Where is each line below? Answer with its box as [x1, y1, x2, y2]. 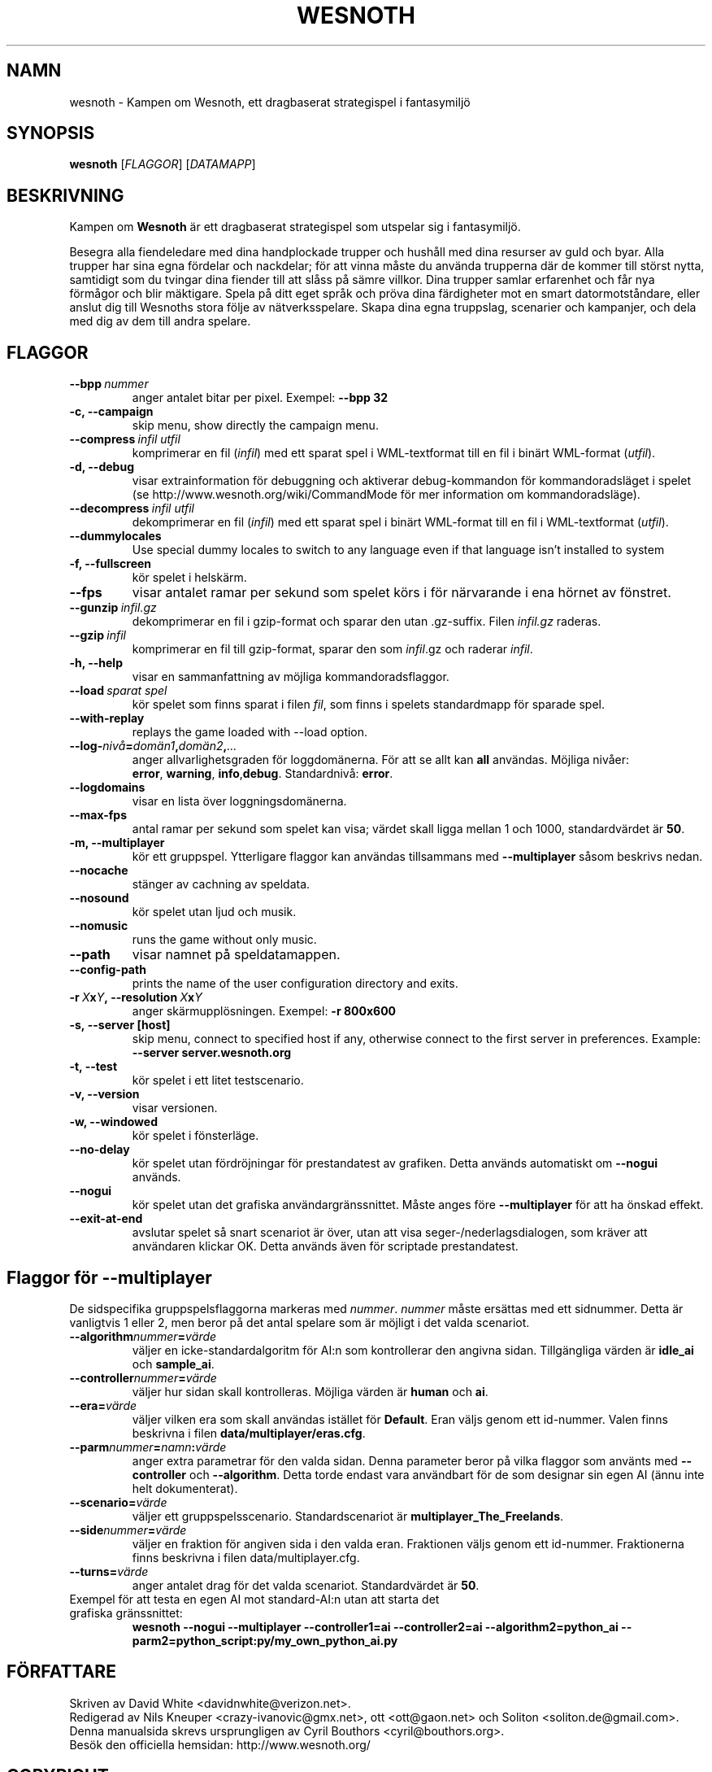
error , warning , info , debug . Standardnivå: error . [132, 766, 393, 781]
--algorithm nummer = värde [69, 1329, 217, 1343]
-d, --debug [69, 460, 134, 474]
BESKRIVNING [7, 185, 124, 206]
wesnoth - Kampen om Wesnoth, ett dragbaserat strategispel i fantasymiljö [69, 94, 471, 109]
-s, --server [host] [69, 1018, 171, 1032]
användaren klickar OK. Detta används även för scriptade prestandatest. [132, 1239, 519, 1254]
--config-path [69, 962, 146, 977]
